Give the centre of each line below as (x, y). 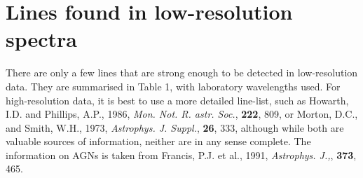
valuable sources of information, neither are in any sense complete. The (158, 141)
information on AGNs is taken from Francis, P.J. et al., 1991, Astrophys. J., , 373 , (181, 155)
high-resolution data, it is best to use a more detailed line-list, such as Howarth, (177, 100)
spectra (42, 39)
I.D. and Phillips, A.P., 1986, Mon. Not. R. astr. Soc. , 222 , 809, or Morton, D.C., (182, 114)
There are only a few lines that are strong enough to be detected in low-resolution (182, 73)
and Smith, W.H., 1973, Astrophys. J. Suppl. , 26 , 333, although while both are (175, 127)
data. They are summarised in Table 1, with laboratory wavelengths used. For (173, 86)
